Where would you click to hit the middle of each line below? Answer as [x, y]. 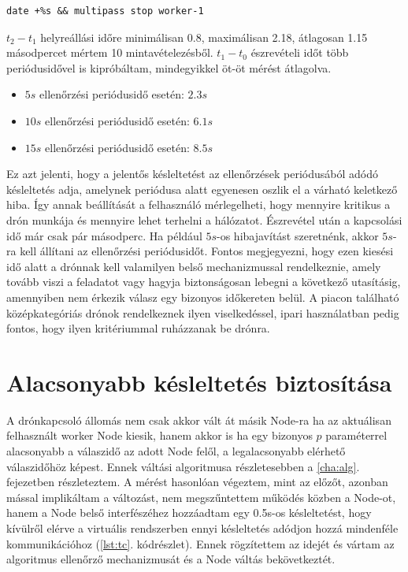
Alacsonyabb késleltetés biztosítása [199, 382]
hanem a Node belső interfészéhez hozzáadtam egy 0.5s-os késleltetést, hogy [189, 513]
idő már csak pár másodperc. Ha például [104, 235]
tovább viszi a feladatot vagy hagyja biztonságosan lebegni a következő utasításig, [204, 282]
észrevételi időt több [300, 52]
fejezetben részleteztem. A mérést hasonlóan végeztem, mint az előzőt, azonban [197, 482]
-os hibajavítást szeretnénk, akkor [298, 235]
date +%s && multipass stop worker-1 [105, 11]
